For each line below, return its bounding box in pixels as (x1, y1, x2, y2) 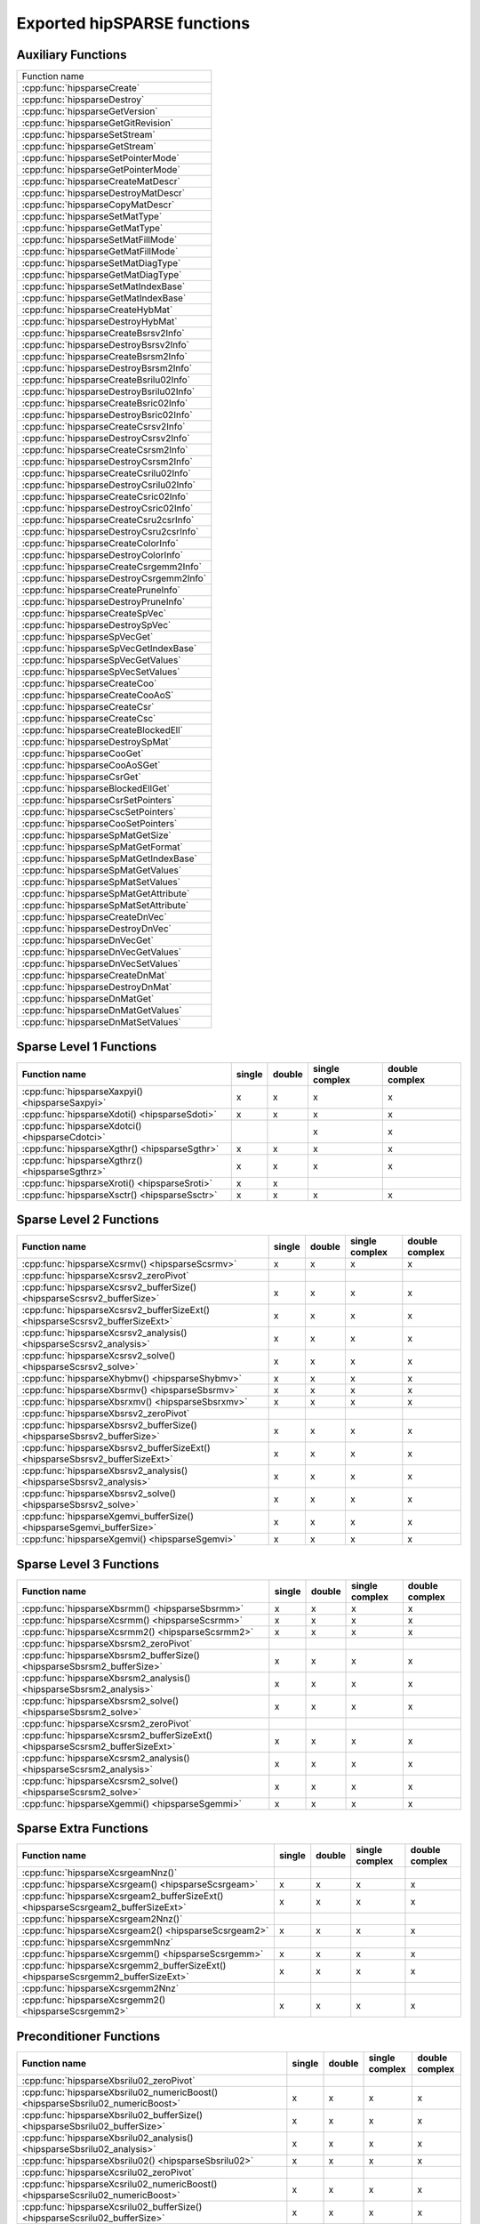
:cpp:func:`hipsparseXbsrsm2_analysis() (21, 1672, 191, 1684)
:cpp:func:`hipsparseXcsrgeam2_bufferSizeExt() (21, 1890, 224, 1903)
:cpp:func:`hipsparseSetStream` (21, 129, 156, 141)
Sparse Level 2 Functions (16, 1213, 159, 1227)
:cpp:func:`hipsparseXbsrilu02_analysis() (21, 2131, 194, 2144)
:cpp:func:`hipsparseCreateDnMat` (21, 970, 168, 982)
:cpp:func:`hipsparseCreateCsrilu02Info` (21, 467, 191, 479)
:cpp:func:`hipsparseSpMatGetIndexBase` (21, 852, 197, 865)
